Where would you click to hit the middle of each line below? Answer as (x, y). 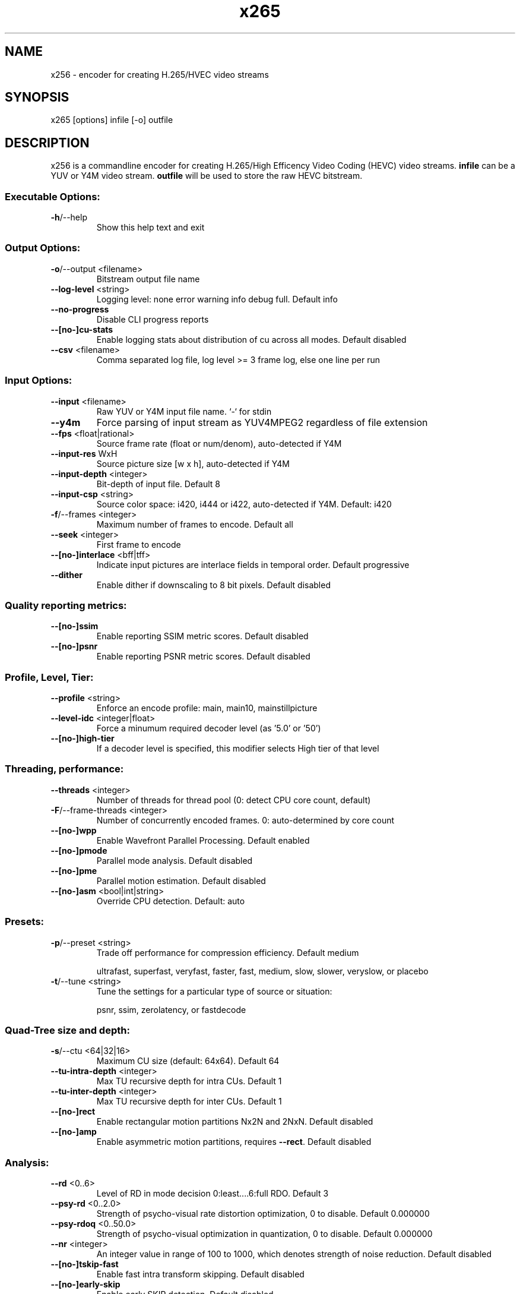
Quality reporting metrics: (66, 605)
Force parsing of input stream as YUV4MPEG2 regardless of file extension (262, 422)
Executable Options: (53, 196)
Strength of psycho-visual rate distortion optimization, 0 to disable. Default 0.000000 (263, 1214)
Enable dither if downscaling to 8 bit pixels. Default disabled (213, 585)
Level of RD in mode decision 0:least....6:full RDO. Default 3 (213, 1194)
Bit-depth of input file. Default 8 (158, 484)
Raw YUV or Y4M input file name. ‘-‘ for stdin (184, 411)
